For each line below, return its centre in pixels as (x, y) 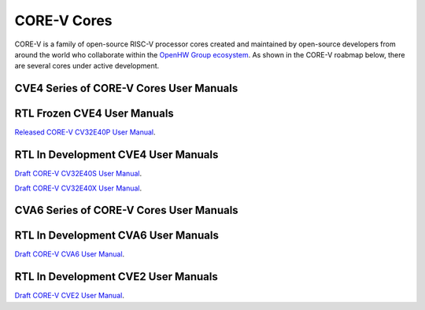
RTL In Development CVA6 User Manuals (117, 236)
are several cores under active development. (87, 66)
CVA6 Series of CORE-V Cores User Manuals (127, 210)
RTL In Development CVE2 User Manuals (116, 277)
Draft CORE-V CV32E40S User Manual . (78, 174)
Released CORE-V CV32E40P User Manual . (85, 132)
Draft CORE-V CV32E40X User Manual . (78, 188)
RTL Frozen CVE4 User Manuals (94, 114)
